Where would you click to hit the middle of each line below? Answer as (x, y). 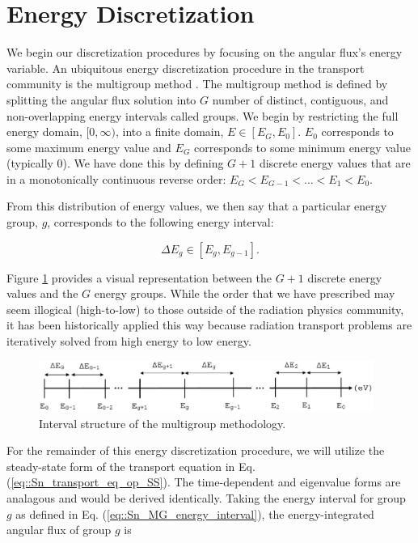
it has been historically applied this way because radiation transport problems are (209, 325)
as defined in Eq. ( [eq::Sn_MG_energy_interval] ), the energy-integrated (195, 513)
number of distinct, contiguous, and (300, 99)
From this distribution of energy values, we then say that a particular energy (197, 206)
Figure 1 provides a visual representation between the (139, 277)
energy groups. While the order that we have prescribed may (245, 293)
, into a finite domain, (170, 132)
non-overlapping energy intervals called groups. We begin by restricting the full (203, 115)
